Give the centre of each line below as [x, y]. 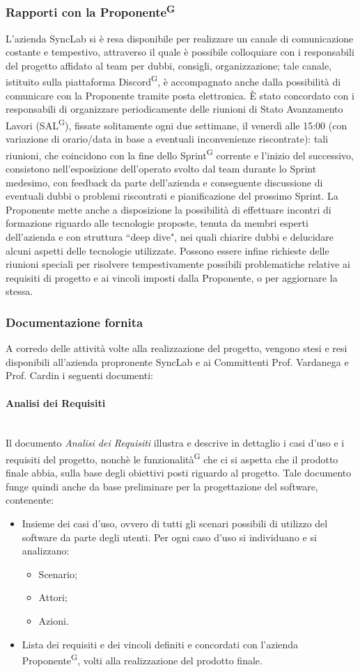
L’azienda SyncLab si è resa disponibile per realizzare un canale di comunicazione [180, 38]
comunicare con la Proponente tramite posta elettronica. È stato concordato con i [180, 95]
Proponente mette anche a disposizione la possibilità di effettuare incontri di [169, 209]
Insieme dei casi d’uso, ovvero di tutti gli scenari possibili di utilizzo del [175, 523]
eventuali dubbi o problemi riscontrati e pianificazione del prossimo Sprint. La [172, 196]
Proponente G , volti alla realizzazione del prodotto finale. [142, 659]
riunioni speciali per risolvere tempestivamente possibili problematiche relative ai [178, 264]
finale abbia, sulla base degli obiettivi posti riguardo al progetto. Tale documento [179, 473]
